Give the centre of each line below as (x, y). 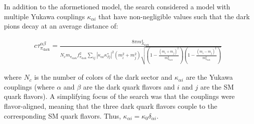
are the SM (217, 86)
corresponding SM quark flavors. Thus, (63, 115)
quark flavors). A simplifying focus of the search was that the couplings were (119, 96)
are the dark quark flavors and (129, 86)
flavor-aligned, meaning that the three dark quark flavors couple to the (111, 106)
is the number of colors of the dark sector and (103, 77)
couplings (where (29, 86)
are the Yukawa (209, 77)
